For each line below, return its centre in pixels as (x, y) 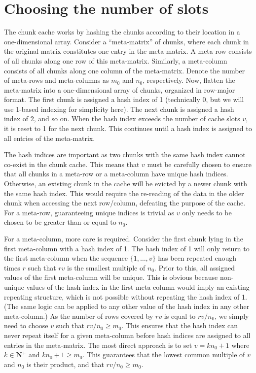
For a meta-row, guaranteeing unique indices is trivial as (89, 212)
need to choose (26, 325)
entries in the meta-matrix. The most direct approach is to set (98, 345)
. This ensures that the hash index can (180, 325)
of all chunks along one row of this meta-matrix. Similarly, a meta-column (116, 60)
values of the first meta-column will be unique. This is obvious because (111, 277)
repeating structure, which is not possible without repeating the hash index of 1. (126, 296)
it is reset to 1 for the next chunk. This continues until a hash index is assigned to (128, 128)
